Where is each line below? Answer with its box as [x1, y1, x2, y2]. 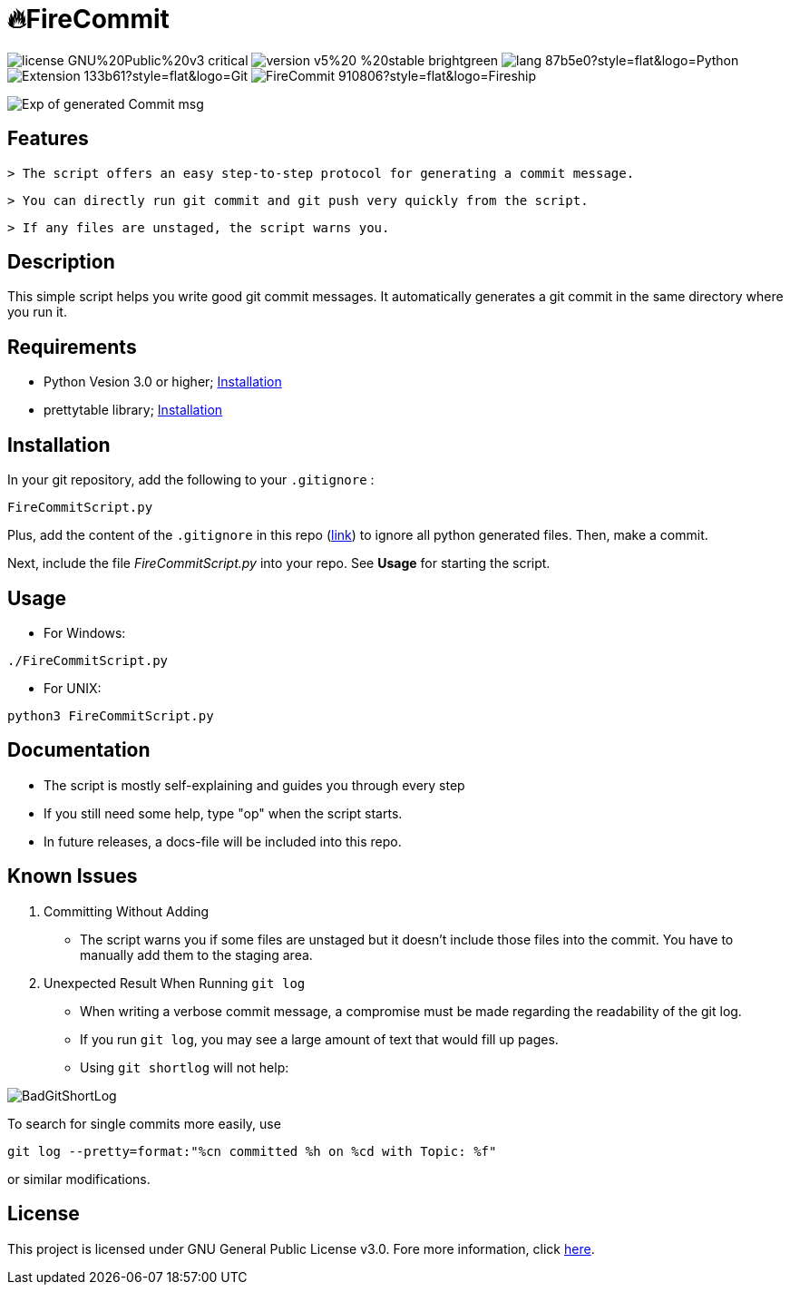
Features [7, 127, 89, 151]
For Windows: [44, 624, 126, 641]
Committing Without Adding [44, 903, 210, 919]
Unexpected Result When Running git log [44, 974, 306, 991]
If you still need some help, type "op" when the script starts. [44, 805, 403, 821]
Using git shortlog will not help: [80, 1059, 289, 1075]
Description [7, 250, 115, 274]
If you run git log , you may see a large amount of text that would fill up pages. [80, 1031, 559, 1047]
